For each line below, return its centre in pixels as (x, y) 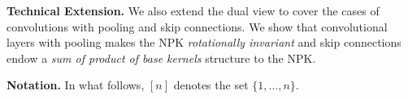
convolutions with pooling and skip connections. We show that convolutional (197, 26)
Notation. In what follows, (76, 85)
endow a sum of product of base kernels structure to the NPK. (161, 58)
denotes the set (211, 85)
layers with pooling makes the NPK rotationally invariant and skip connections (204, 42)
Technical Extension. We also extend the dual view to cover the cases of (193, 10)
